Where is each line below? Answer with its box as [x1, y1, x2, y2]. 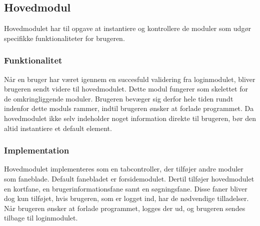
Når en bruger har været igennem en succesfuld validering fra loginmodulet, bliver [4, 73, 255, 84]
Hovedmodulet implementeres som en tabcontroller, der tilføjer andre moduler [4, 163, 243, 174]
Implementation [4, 144, 69, 156]
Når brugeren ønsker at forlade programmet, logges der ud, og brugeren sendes [4, 202, 245, 213]
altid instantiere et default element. [4, 122, 112, 133]
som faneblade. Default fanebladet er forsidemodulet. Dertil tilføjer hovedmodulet [4, 173, 254, 183]
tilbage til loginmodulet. [4, 212, 78, 223]
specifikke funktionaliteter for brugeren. [4, 32, 125, 43]
